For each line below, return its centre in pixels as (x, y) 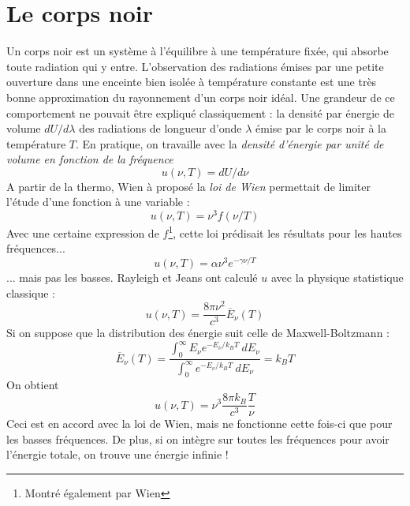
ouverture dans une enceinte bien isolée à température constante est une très (192, 82)
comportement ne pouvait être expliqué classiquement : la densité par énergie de (200, 112)
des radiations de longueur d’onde (160, 128)
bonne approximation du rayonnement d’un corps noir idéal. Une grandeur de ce (201, 97)
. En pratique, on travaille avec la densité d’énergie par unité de (230, 143)
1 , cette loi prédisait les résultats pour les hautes (285, 232)
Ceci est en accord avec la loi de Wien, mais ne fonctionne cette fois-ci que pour (199, 424)
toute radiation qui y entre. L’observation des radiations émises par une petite (195, 66)
